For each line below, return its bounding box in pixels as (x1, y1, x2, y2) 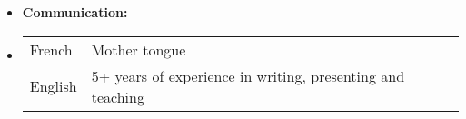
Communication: (22, 3, 128, 21)
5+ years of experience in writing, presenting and (91, 64, 405, 86)
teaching (91, 85, 144, 107)
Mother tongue (91, 38, 186, 60)
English (29, 75, 77, 97)
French (29, 38, 73, 60)
